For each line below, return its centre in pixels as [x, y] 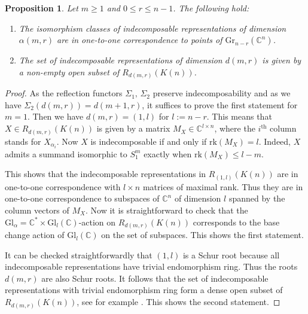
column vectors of [37, 210]
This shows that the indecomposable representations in [106, 174]
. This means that [239, 116]
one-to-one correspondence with [63, 186]
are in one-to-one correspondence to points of [140, 40]
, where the [235, 128]
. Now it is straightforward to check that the [167, 210]
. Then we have [55, 116]
